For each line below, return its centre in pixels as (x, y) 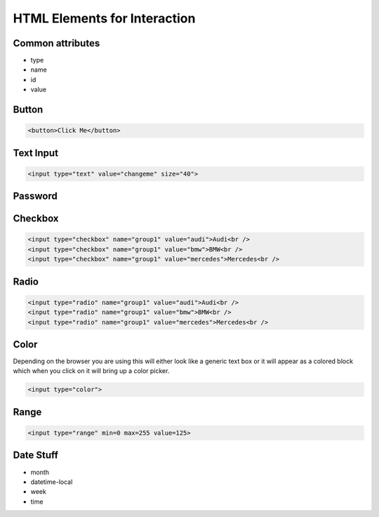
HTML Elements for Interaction (104, 18)
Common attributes (56, 43)
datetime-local (52, 482)
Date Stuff (36, 456)
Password (35, 196)
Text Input (36, 153)
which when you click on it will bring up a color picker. (91, 371)
